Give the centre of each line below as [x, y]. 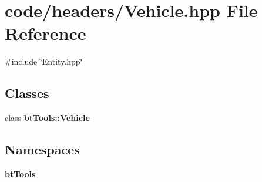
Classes [27, 93]
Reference [46, 33]
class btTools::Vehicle [47, 118]
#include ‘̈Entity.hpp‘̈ [44, 61]
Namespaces [42, 149]
